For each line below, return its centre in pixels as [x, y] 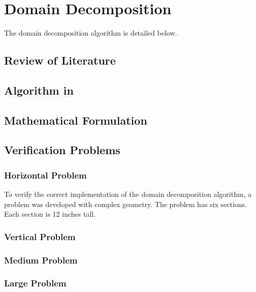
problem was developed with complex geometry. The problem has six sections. [126, 204]
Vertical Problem [40, 236]
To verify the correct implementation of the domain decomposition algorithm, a [128, 194]
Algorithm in [39, 90]
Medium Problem [41, 260]
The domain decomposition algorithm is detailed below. [91, 33]
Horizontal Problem [45, 175]
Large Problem [35, 283]
